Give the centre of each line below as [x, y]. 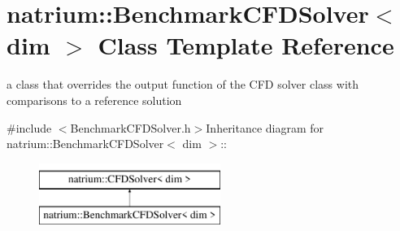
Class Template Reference [246, 45]
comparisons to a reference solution [94, 100]
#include [29, 127]
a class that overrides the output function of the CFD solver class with [183, 84]
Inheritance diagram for [265, 127]
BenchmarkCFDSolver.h [130, 127]
